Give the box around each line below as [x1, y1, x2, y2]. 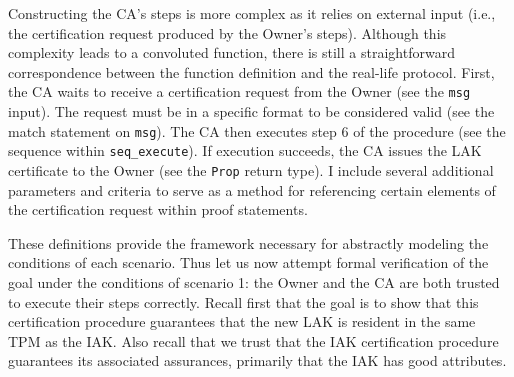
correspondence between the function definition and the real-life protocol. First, [8, 61, 495, 82]
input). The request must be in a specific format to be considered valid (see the [8, 101, 495, 122]
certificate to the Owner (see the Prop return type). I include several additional [8, 159, 494, 180]
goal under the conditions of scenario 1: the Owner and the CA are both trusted [8, 271, 500, 292]
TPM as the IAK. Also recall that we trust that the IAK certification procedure [8, 330, 499, 351]
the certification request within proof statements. [8, 199, 308, 220]
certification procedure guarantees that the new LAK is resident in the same [8, 311, 476, 332]
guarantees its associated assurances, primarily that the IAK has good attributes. [8, 350, 507, 371]
